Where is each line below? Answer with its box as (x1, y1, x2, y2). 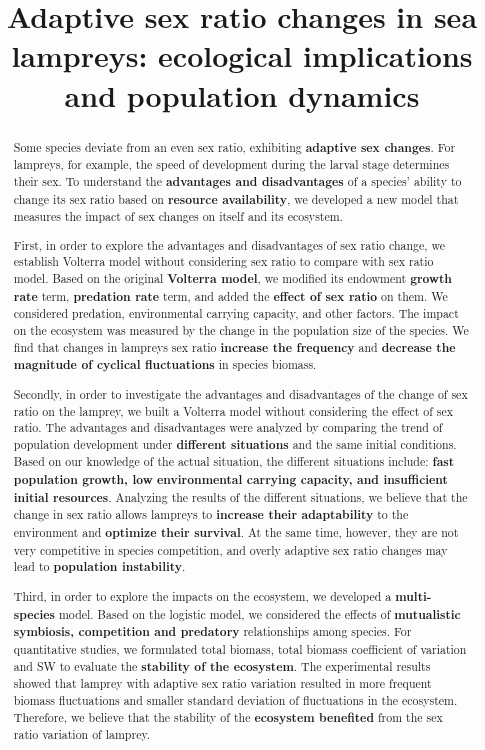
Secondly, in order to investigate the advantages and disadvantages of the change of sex (13, 385, 468, 402)
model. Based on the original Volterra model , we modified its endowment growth (13, 270, 452, 288)
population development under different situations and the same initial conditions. (13, 435, 457, 453)
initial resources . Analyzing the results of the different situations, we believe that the (13, 488, 468, 506)
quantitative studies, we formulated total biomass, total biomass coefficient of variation (13, 640, 467, 657)
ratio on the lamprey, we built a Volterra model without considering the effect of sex (13, 402, 454, 419)
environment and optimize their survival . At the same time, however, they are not (13, 524, 459, 542)
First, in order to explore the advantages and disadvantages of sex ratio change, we (13, 236, 446, 253)
